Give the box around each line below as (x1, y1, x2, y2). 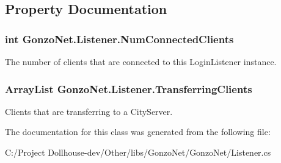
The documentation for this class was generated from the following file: (5, 125, 271, 138)
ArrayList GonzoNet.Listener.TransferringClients (5, 81, 252, 96)
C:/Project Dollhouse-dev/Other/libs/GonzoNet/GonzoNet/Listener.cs (5, 146, 271, 158)
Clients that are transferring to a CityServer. (5, 105, 173, 117)
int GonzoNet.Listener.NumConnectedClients (5, 31, 234, 46)
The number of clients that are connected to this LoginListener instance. (5, 55, 277, 68)
